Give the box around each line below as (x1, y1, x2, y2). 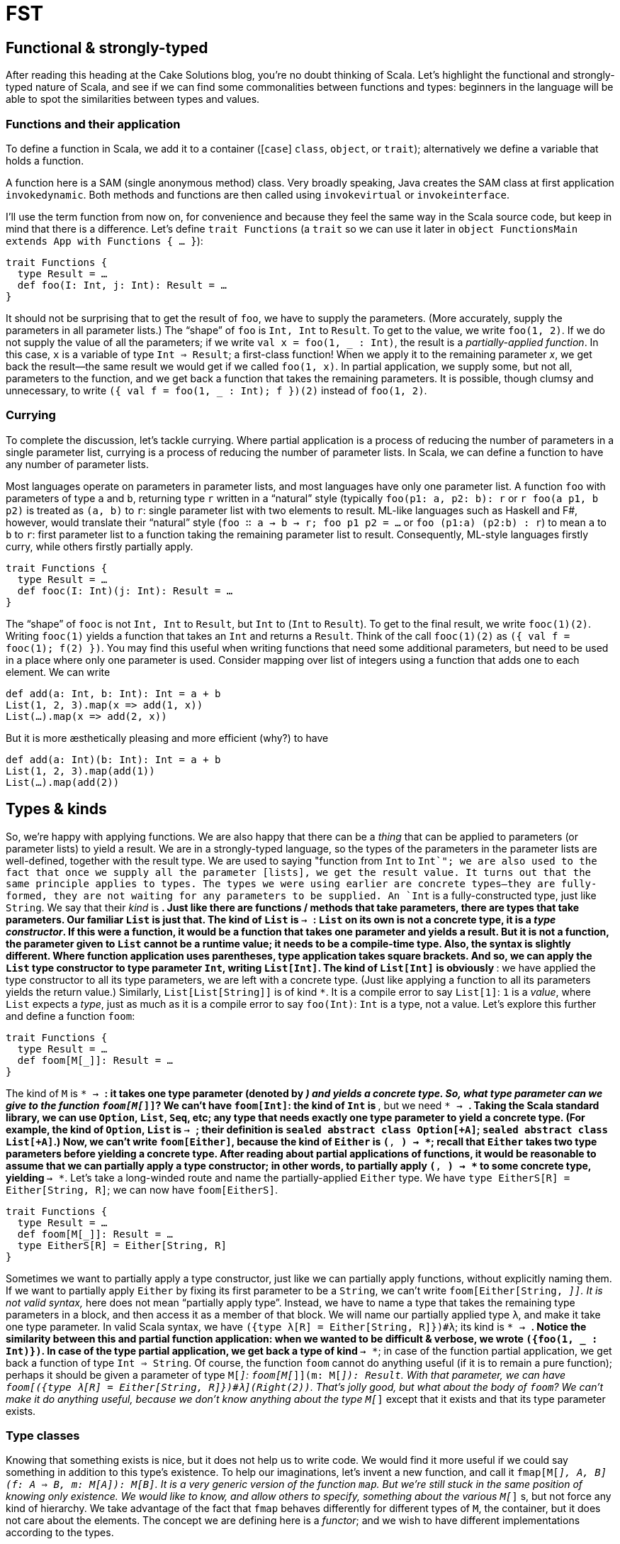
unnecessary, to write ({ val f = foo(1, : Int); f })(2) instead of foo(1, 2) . (6, 384, 427, 396)
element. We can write (6, 665, 111, 678)
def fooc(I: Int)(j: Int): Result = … (17, 584, 233, 596)
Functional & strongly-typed (6, 38, 208, 57)
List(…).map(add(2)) (6, 776, 120, 788)
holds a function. (6, 154, 84, 167)
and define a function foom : (6, 1009, 135, 1022)
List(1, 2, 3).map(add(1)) (6, 765, 155, 777)
